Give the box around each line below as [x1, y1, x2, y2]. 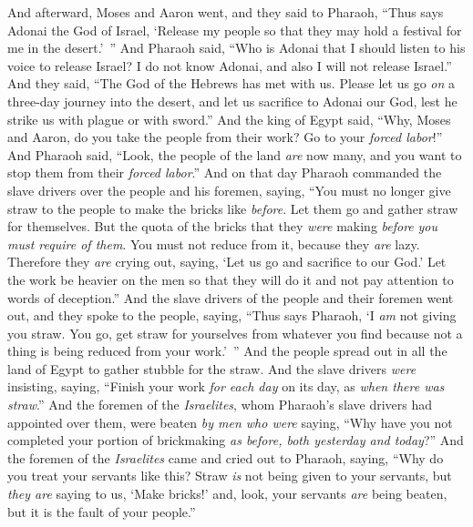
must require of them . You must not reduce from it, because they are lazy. [7, 234, 420, 253]
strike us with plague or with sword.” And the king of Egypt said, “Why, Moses [7, 109, 451, 128]
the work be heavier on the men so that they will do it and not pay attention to [7, 269, 454, 289]
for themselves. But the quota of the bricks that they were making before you [7, 217, 437, 236]
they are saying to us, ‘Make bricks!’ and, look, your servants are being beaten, [7, 484, 447, 503]
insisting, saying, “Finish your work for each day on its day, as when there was [7, 377, 445, 396]
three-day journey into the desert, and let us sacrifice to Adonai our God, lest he [7, 91, 458, 110]
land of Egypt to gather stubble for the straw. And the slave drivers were [7, 359, 416, 378]
